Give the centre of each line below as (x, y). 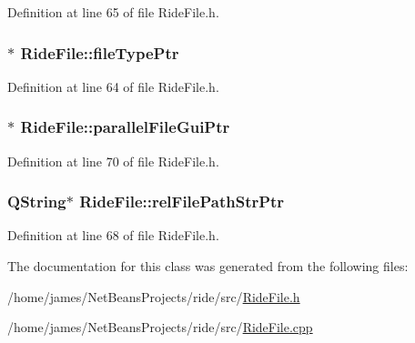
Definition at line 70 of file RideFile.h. (113, 161)
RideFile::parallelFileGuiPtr (125, 127)
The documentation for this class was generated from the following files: (208, 266)
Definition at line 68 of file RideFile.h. (113, 235)
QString (37, 202)
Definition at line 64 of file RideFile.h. (113, 86)
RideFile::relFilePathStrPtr (182, 202)
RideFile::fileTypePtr (100, 52)
